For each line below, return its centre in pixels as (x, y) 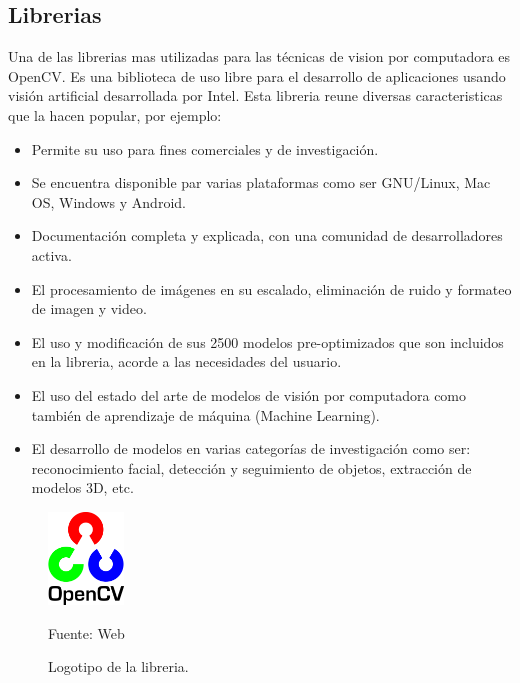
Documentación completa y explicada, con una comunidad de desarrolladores (267, 235)
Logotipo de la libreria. (118, 666)
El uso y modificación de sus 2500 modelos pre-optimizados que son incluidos (267, 341)
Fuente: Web (86, 632)
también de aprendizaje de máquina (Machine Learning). (205, 414)
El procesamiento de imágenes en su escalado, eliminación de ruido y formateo (271, 288)
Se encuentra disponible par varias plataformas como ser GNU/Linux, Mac (261, 182)
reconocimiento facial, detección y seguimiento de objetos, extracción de (251, 467)
